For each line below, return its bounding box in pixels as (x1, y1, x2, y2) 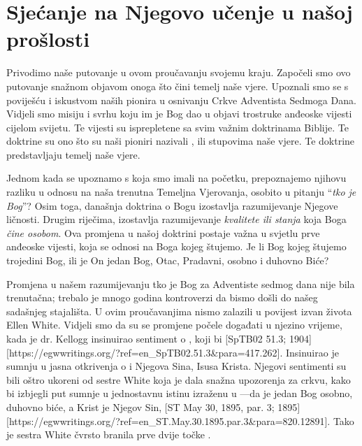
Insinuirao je (285, 345, 339, 359)
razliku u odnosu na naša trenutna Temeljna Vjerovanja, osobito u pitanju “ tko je (6, 185, 356, 199)
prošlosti (6, 24, 90, 53)
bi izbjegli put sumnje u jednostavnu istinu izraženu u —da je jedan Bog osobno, (6, 386, 353, 401)
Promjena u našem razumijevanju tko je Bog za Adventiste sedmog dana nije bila (6, 276, 355, 291)
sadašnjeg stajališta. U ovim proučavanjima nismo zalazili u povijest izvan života (6, 303, 352, 318)
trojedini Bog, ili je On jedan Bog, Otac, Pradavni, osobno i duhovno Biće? (6, 253, 329, 268)
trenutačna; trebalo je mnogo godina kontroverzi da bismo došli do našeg (6, 290, 318, 305)
